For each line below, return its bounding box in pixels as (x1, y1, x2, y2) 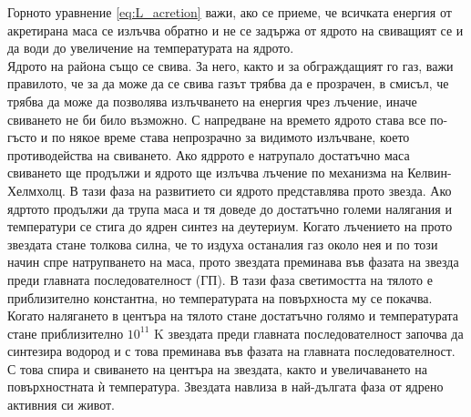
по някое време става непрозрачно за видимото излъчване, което (51, 127, 410, 147)
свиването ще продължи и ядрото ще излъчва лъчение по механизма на (7, 163, 404, 182)
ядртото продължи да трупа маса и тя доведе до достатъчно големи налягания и (7, 198, 452, 218)
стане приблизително (7, 323, 124, 342)
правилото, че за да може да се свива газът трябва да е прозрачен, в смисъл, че (7, 74, 449, 93)
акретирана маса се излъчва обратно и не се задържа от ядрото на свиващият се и (7, 20, 464, 39)
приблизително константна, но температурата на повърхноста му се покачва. (7, 288, 433, 307)
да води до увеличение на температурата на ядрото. (7, 38, 294, 57)
